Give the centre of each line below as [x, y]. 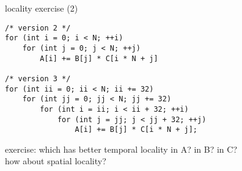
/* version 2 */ [38, 28]
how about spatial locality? [56, 161]
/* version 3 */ [38, 78]
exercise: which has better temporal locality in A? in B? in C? [121, 149]
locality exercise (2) [42, 8]
